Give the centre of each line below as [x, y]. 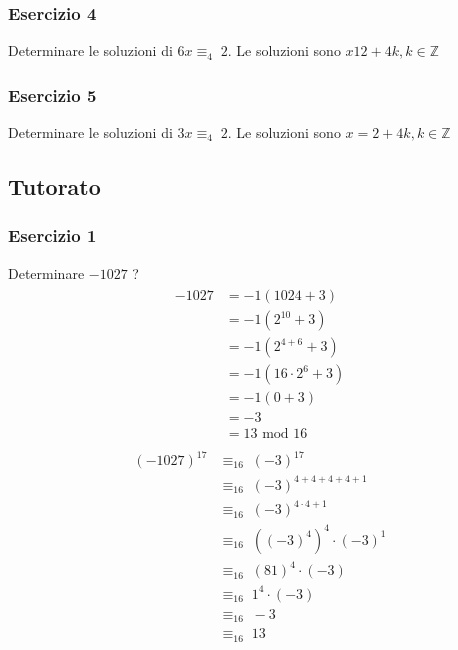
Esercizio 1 [52, 235]
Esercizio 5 [52, 94]
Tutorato [54, 186]
